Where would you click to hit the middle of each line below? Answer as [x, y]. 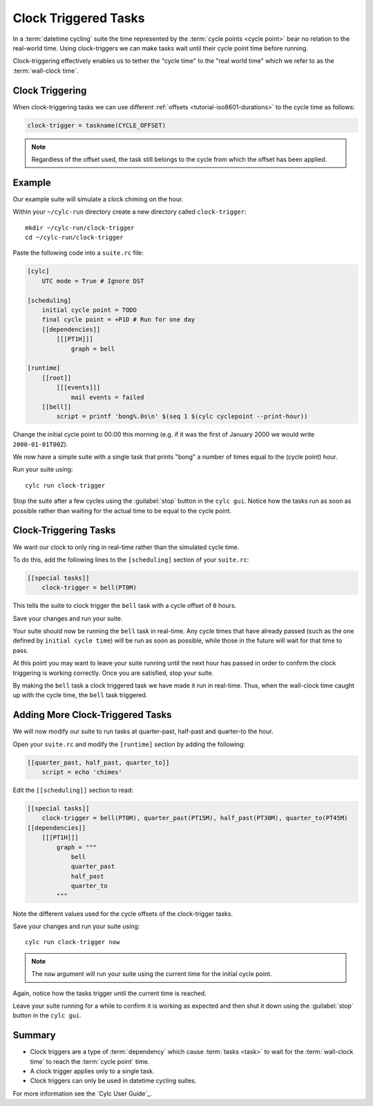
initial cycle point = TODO [89, 310]
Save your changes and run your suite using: [76, 926]
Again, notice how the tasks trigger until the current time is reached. [109, 993]
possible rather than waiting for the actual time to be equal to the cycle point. [122, 510]
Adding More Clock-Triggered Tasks [92, 715]
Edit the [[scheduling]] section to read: [73, 790]
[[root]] [57, 378]
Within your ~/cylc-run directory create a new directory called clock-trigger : [130, 212]
